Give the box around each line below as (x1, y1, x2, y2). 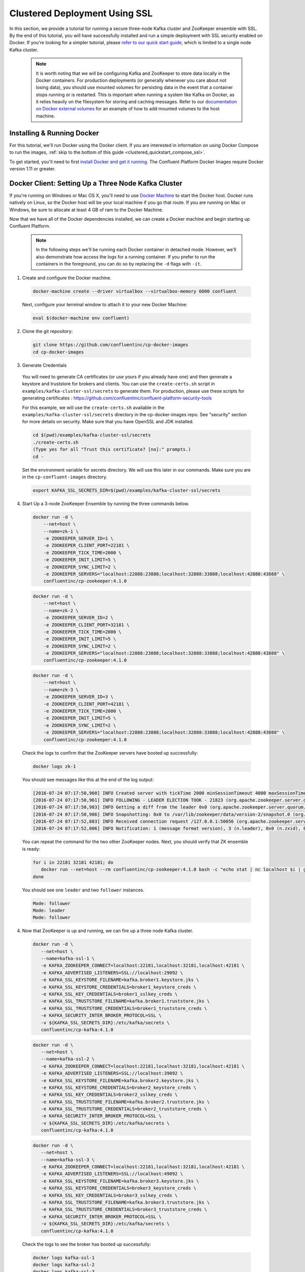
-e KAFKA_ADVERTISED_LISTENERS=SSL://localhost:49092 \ (41, 1171, 183, 1177)
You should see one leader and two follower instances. (22, 887, 144, 893)
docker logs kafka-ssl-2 (33, 1262, 95, 1267)
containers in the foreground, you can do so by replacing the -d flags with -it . (36, 261, 202, 267)
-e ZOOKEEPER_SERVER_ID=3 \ (43, 694, 114, 700)
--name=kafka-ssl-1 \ (41, 956, 95, 962)
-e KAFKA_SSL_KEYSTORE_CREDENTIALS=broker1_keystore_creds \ (41, 984, 197, 990)
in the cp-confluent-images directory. (22, 474, 108, 480)
